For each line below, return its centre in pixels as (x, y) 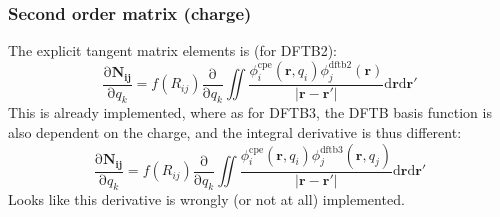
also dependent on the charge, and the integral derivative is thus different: (235, 132)
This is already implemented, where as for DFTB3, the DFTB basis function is (250, 112)
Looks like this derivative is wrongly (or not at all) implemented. (206, 199)
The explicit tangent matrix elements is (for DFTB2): (173, 50)
